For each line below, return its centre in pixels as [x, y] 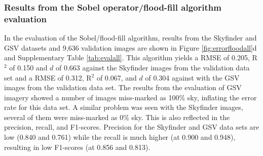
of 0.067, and [117, 77]
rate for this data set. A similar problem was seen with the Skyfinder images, [124, 107]
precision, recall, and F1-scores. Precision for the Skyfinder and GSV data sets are [132, 127]
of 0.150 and [28, 67]
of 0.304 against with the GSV [192, 77]
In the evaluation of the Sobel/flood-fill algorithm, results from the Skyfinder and [130, 38]
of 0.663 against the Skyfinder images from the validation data [153, 67]
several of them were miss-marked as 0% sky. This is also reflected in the [117, 117]
